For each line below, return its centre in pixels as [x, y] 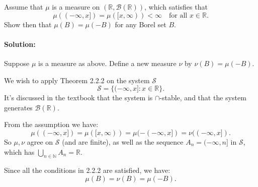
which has [19, 151]
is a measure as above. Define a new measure [107, 63]
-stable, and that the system [203, 98]
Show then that [28, 24]
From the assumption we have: [51, 124]
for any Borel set [141, 24]
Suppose [17, 63]
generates [18, 107]
